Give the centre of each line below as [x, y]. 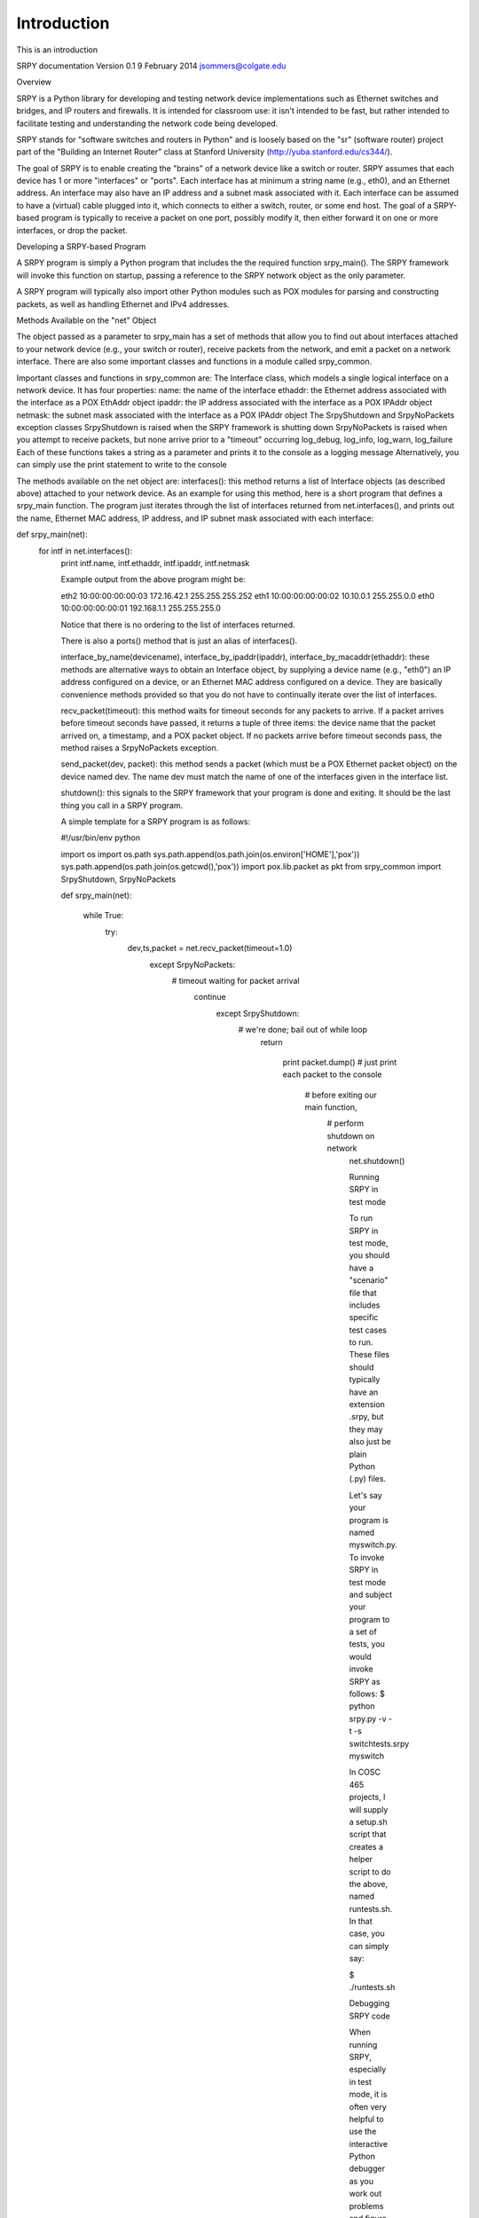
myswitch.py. [373, 1545]
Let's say [366, 1495]
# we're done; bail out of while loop [303, 1030]
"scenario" [369, 1280]
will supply [369, 1809]
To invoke [367, 1557]
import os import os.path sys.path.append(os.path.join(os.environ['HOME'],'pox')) [210, 854]
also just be [370, 1442]
